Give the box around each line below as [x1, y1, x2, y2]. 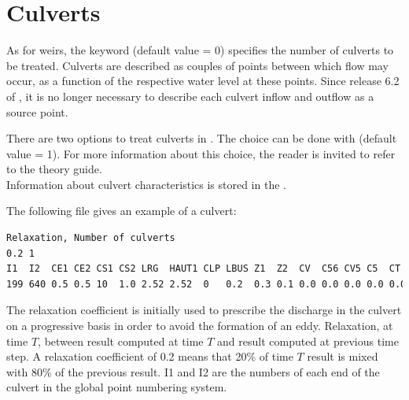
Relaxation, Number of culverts [6, 232, 175, 244]
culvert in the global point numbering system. [6, 379, 227, 395]
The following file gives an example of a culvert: [6, 202, 237, 219]
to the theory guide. [6, 161, 102, 177]
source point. [6, 103, 68, 120]
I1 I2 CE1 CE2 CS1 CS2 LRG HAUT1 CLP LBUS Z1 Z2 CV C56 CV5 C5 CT [6, 263, 401, 275]
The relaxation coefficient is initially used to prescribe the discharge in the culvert [6, 302, 402, 318]
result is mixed [307, 348, 378, 365]
